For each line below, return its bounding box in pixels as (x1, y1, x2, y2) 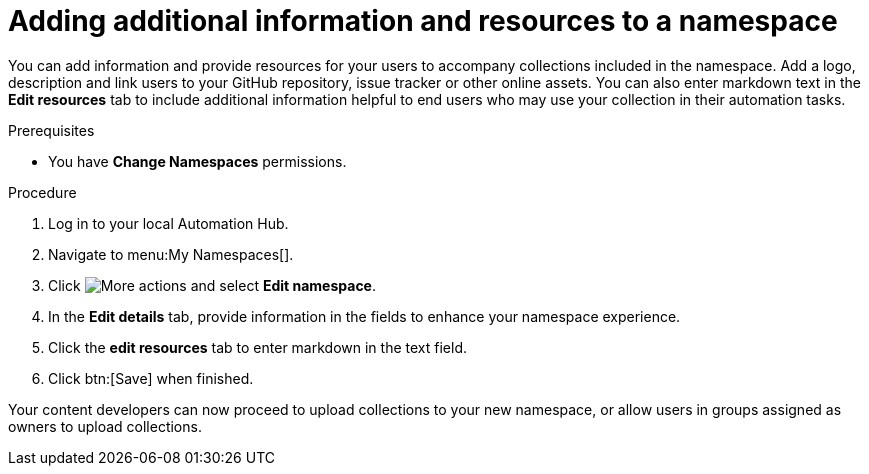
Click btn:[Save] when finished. (48, 369, 254, 387)
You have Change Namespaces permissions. (48, 152, 347, 170)
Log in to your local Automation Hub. (48, 214, 289, 232)
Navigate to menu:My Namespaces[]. (48, 245, 294, 263)
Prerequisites (8, 121, 95, 139)
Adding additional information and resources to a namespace (8, 4, 838, 38)
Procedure (8, 183, 77, 201)
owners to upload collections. (8, 417, 202, 435)
